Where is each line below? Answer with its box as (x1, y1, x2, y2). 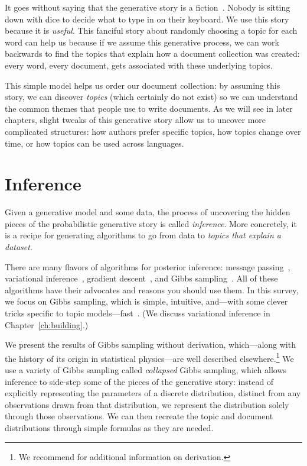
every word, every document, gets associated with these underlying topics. (5, 59, 273, 71)
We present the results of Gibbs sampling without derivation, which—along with (5, 338, 296, 351)
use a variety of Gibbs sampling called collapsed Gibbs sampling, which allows (5, 364, 287, 376)
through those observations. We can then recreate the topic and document (5, 410, 273, 422)
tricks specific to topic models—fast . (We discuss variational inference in (5, 307, 270, 319)
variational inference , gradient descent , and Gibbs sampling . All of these (5, 272, 278, 284)
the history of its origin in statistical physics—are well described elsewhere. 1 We (5, 350, 294, 364)
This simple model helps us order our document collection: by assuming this (5, 79, 280, 91)
